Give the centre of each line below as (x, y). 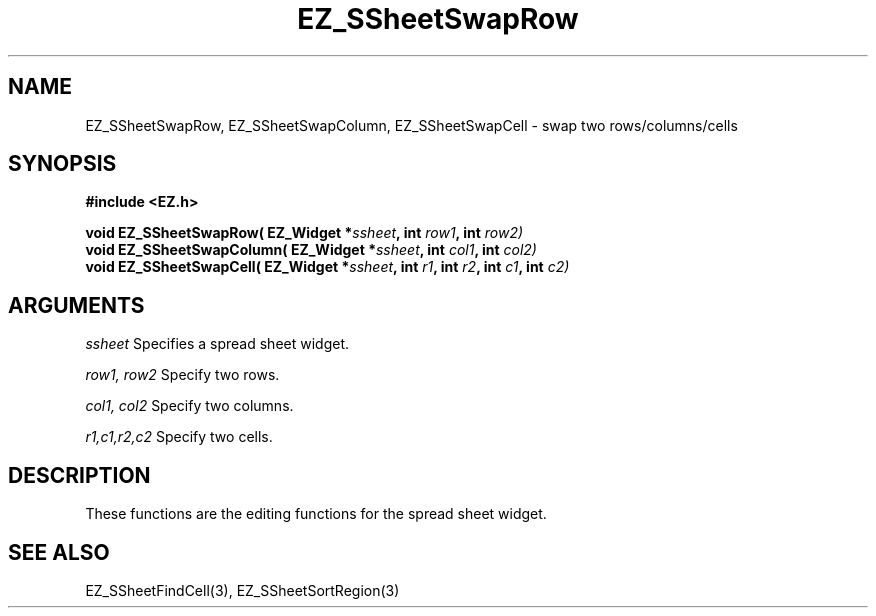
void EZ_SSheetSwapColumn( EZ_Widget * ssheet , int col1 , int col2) (311, 250)
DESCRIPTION (79, 475)
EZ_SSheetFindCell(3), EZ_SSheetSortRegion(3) (242, 590)
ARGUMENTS (76, 305)
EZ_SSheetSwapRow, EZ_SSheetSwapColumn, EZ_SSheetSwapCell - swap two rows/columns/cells (411, 125)
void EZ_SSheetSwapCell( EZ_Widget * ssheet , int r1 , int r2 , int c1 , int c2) (327, 267)
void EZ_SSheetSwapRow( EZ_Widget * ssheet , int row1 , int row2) (304, 233)
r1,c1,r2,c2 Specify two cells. (179, 437)
